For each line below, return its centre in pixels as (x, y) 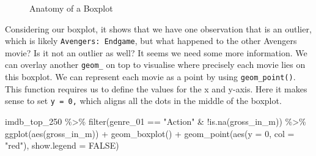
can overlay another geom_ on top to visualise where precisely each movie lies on (155, 65)
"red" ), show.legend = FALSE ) (62, 145)
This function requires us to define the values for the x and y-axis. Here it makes (156, 88)
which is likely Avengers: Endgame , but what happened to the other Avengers (151, 41)
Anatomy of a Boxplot (71, 8)
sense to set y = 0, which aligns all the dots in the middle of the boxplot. (143, 101)
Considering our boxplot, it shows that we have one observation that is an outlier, (158, 28)
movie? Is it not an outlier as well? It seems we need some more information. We (156, 52)
